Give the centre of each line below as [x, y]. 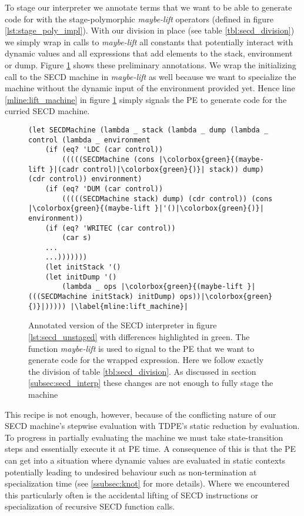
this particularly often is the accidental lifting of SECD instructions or [132, 495]
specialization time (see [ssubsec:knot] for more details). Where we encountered [147, 483]
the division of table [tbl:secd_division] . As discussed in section [142, 371]
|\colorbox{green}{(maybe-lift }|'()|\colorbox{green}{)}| [146, 209]
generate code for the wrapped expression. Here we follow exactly [146, 360]
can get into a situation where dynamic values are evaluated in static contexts [145, 460]
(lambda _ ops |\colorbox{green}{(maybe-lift [153, 287]
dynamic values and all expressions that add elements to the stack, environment [149, 53]
